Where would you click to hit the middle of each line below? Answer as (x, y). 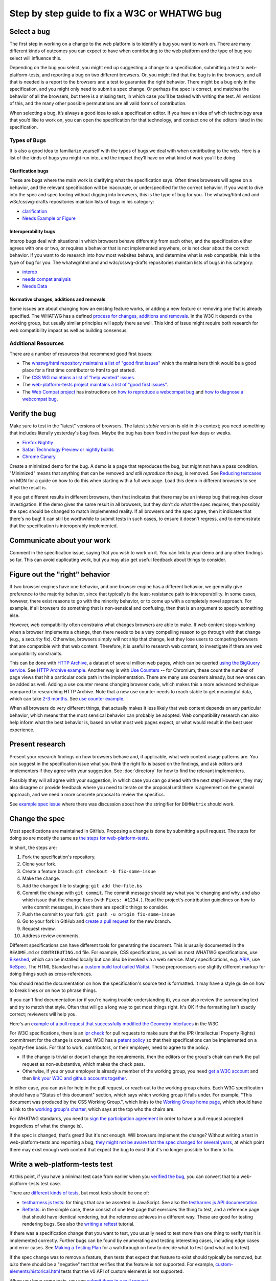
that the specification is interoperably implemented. (64, 526)
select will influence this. (35, 58)
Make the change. (41, 878)
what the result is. (28, 488)
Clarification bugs (29, 171)
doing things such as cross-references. (51, 974)
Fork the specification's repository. (59, 857)
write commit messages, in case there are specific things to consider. (95, 907)
